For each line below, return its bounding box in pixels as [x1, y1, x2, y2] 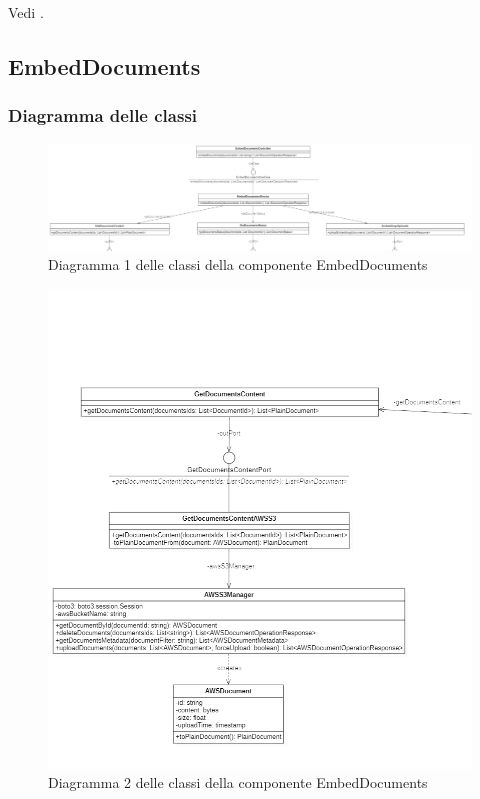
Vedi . [8, 2, 44, 22]
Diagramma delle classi [8, 103, 198, 128]
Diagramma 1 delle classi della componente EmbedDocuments [48, 254, 428, 275]
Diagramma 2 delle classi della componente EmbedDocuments [48, 772, 428, 793]
